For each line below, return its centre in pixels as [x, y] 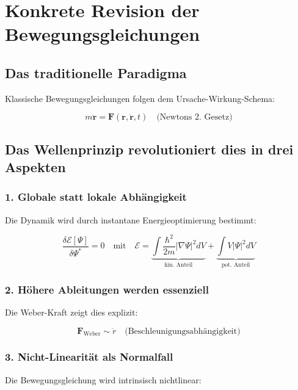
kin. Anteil [179, 265]
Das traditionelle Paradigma [96, 72]
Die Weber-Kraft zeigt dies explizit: [71, 312]
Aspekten [35, 167]
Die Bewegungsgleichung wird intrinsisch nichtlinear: [103, 379]
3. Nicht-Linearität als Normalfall [89, 357]
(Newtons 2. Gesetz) [194, 117]
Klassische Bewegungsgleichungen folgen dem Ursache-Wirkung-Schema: [140, 98]
